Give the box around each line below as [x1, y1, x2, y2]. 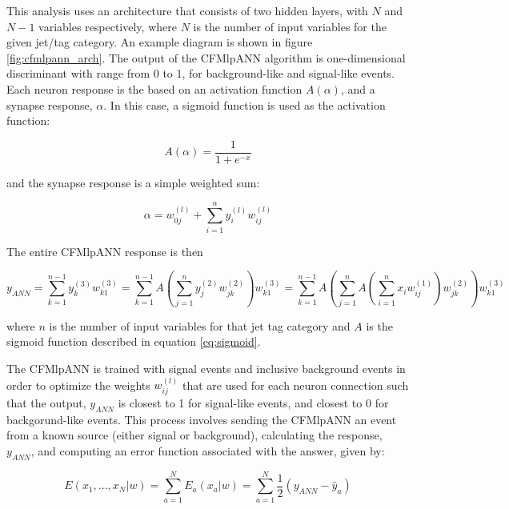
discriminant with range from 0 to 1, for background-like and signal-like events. [6, 65, 395, 82]
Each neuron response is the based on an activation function [6, 80, 303, 97]
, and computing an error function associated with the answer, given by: [30, 442, 385, 459]
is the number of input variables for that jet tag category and [49, 317, 351, 334]
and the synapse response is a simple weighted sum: [6, 174, 260, 190]
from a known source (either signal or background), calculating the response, [6, 427, 383, 443]
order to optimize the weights [6, 376, 150, 393]
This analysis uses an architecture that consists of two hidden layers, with [6, 2, 368, 18]
